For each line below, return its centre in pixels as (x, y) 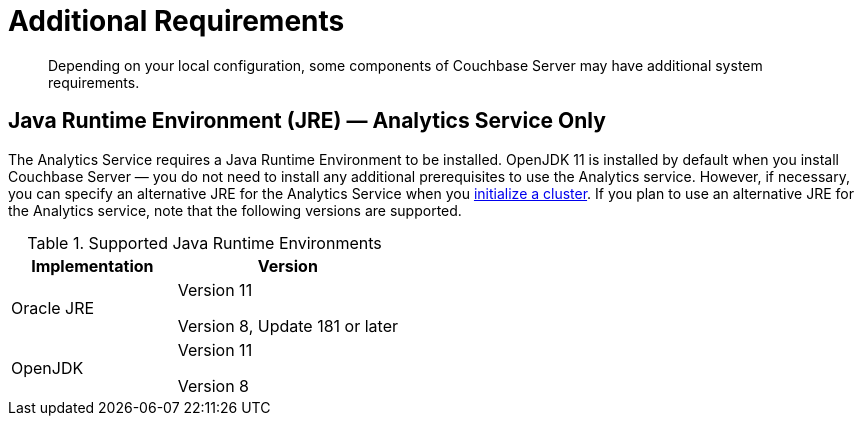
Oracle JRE (53, 307)
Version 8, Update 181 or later (287, 325)
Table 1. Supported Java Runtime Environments (204, 242)
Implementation (92, 265)
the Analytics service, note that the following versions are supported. (235, 210)
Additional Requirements (176, 21)
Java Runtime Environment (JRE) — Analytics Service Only (307, 121)
